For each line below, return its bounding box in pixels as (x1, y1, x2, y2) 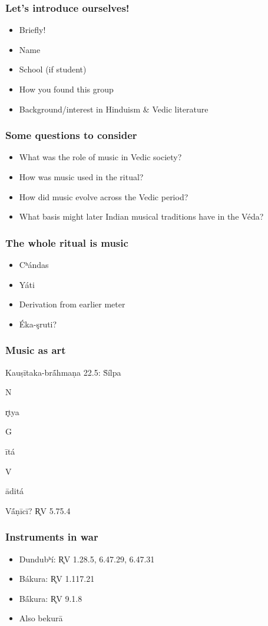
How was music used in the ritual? (19, 171, 144, 183)
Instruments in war (5, 529, 98, 544)
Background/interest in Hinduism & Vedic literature (19, 102, 209, 115)
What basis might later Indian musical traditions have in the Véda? (19, 210, 264, 223)
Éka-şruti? (19, 317, 57, 330)
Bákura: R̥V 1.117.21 (19, 572, 95, 585)
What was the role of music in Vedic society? (19, 151, 182, 163)
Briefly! (19, 24, 46, 36)
